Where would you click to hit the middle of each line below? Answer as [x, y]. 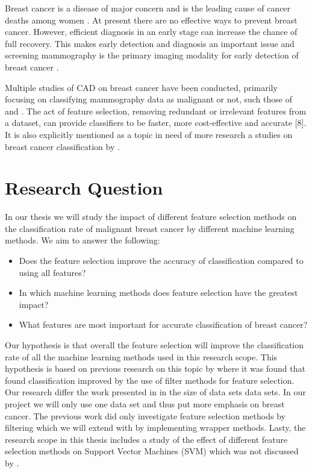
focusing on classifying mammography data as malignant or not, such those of [148, 99]
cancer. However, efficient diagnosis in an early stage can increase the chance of [151, 32]
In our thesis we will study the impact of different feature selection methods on [151, 217]
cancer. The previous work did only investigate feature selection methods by [145, 415]
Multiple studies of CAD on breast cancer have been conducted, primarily [141, 87]
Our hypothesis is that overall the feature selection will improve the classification [154, 345]
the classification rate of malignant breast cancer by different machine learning [150, 228]
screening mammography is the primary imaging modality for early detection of [152, 55]
